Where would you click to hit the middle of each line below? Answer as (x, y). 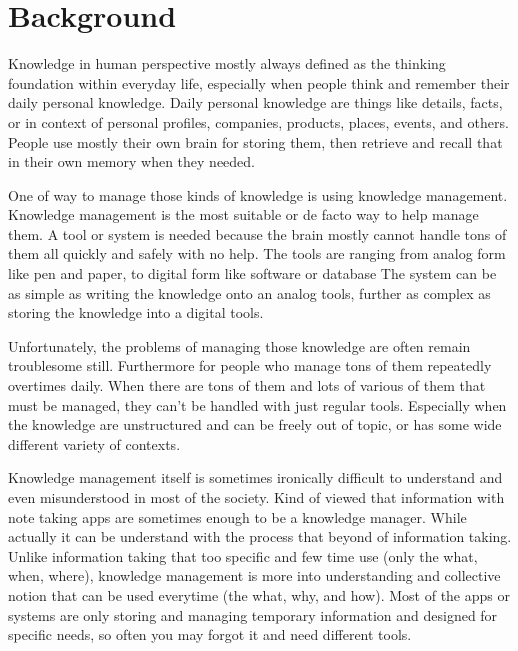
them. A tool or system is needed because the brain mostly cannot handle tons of (257, 233)
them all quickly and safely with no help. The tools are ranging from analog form (257, 253)
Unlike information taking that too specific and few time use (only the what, (243, 555)
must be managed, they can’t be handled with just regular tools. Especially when (257, 404)
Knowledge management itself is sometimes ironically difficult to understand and (255, 477)
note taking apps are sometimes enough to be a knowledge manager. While (237, 516)
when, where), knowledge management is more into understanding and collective (254, 575)
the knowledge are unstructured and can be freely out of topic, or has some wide (255, 424)
